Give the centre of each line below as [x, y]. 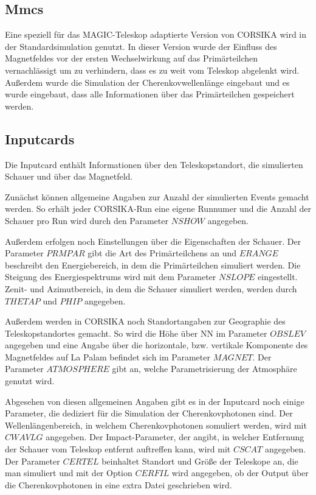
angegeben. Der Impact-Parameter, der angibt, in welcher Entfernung [175, 437]
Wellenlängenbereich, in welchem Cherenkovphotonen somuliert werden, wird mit [156, 425]
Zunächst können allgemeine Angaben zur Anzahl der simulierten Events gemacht [157, 196]
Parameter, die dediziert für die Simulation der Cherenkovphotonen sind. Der [149, 413]
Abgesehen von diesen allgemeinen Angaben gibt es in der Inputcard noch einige [155, 401]
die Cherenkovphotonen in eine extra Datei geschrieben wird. [118, 484]
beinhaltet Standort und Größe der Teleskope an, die [200, 461]
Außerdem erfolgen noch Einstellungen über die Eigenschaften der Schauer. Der [153, 241]
